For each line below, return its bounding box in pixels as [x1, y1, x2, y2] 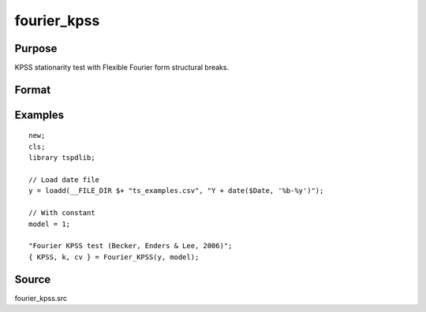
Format [14, 83, 51, 96]
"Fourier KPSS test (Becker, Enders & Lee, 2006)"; [28, 241, 233, 251]
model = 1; [28, 219, 71, 228]
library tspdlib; [28, 154, 95, 162]
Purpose [14, 42, 58, 55]
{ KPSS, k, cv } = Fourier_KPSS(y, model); [28, 252, 200, 262]
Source [14, 273, 51, 286]
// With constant [28, 209, 95, 217]
